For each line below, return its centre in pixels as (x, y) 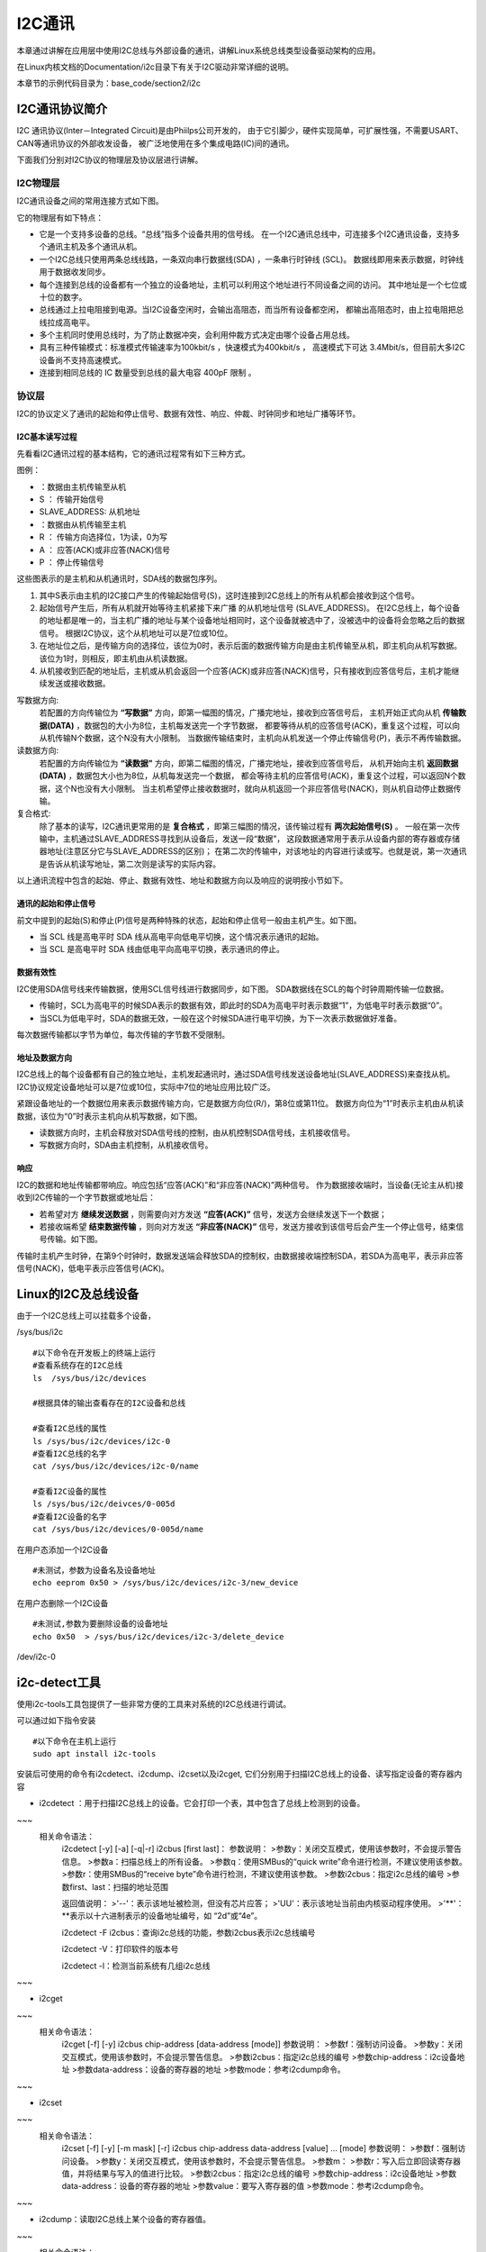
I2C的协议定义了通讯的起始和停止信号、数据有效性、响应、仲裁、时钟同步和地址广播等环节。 (189, 413)
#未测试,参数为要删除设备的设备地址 (100, 1624)
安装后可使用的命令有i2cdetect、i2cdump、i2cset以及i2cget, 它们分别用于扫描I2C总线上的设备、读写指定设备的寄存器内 (239, 1774)
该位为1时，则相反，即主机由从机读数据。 (116, 658)
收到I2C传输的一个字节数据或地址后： (86, 1197)
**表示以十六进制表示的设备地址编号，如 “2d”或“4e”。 (162, 1916)
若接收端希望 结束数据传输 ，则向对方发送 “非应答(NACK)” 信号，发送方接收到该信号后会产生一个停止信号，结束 (247, 1226)
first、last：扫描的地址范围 (119, 1886)
